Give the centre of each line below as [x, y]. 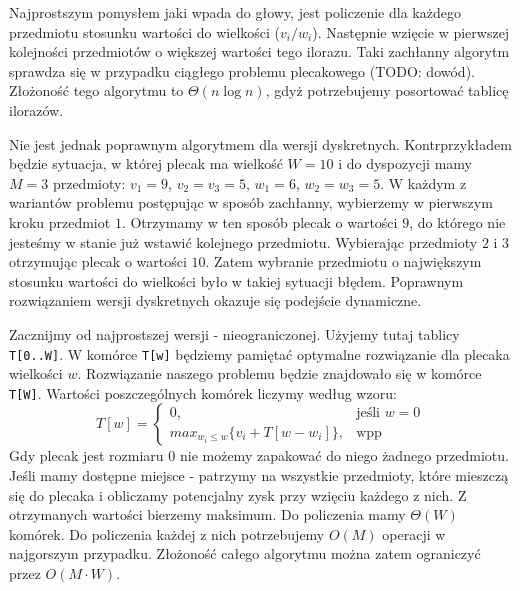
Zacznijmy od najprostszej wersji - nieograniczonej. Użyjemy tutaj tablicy [234, 333]
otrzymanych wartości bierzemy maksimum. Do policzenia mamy [207, 514]
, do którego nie [457, 221]
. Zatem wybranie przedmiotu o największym [343, 261]
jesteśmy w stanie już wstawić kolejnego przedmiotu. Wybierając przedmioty [243, 241]
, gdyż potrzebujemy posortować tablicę [387, 90]
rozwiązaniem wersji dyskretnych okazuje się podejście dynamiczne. [215, 300]
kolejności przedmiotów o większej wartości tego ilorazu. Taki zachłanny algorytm [259, 51]
